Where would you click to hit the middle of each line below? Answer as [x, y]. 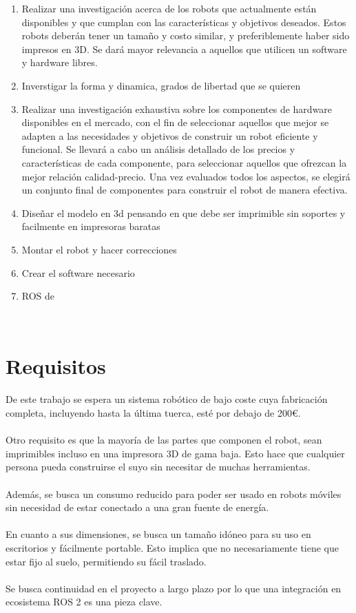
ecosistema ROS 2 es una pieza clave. [84, 602]
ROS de [38, 296]
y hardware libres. [60, 62]
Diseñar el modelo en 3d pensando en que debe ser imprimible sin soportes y [184, 212]
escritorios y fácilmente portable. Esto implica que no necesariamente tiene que [172, 547]
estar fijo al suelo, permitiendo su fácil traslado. [106, 561]
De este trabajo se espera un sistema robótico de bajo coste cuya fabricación [167, 399]
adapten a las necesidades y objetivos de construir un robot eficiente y [170, 135]
